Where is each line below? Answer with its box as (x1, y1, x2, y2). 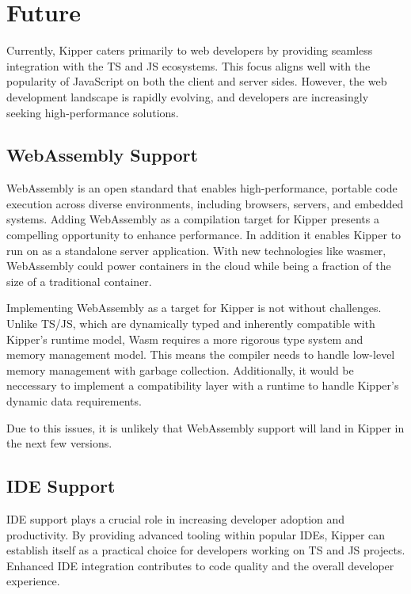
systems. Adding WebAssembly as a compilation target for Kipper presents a (6, 211, 379, 227)
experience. (6, 573, 60, 589)
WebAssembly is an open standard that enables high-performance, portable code (6, 180, 398, 196)
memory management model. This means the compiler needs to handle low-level (6, 346, 395, 363)
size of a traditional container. (6, 272, 152, 289)
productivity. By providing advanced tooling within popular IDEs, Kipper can (6, 526, 386, 543)
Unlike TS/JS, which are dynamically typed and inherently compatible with (6, 315, 375, 332)
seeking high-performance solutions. (6, 104, 179, 120)
